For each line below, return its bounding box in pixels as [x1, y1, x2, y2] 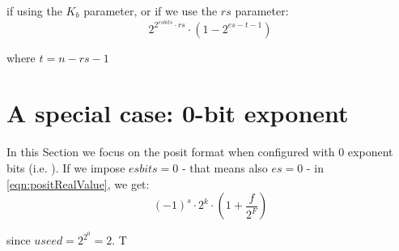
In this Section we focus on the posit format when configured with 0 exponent [6, 143, 393, 160]
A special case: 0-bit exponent [6, 96, 349, 130]
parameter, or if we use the [83, 2, 218, 19]
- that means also [181, 159, 268, 176]
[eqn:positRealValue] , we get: [6, 175, 150, 192]
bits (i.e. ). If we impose [6, 159, 125, 176]
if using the [6, 2, 62, 19]
